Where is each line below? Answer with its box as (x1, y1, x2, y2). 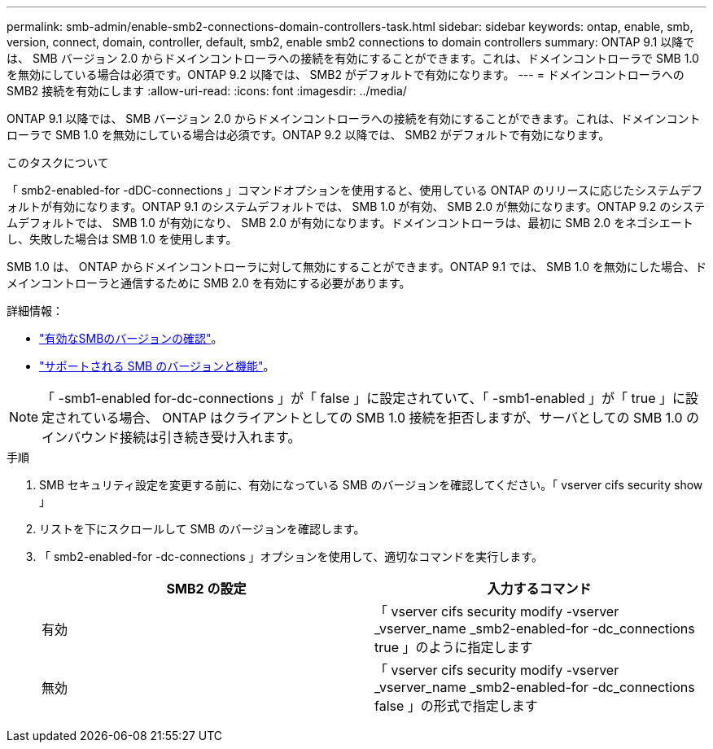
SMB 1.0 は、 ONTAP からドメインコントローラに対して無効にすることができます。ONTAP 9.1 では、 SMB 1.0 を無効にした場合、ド (7, 260, 706, 274)
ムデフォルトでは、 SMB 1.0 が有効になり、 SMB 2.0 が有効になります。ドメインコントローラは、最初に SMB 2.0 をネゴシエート (7, 216, 693, 230)
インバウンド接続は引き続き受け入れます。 (42, 429, 301, 445)
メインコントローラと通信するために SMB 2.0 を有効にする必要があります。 (7, 276, 411, 290)
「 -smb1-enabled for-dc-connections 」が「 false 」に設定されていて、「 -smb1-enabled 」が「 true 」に (42, 390, 685, 406)
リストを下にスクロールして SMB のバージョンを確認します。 (39, 522, 365, 536)
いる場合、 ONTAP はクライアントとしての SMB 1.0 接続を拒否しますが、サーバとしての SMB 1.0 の (93, 410, 700, 426)
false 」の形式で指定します (374, 698, 538, 714)
